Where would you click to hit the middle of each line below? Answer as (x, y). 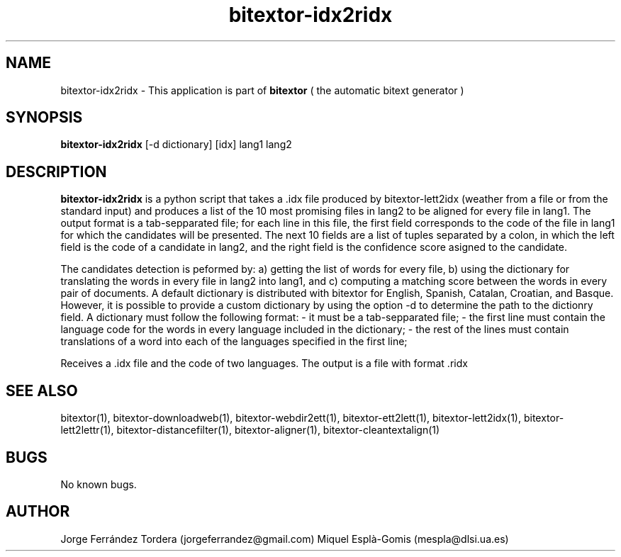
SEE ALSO (42, 390)
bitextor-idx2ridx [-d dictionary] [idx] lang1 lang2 (176, 145)
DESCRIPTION (56, 171)
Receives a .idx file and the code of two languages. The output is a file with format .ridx (264, 364)
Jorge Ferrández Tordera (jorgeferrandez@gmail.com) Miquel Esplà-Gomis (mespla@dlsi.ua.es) (285, 539)
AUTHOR (38, 512)
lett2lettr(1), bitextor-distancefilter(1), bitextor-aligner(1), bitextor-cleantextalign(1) (250, 430)
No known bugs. (99, 484)
